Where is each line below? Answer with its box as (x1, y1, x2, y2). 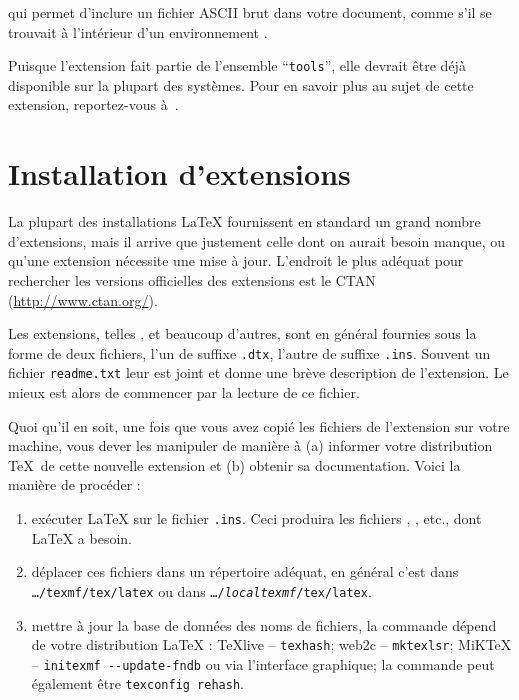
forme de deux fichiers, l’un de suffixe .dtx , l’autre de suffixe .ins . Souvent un (8, 342, 491, 363)
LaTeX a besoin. (31, 527, 133, 548)
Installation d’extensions (8, 153, 351, 194)
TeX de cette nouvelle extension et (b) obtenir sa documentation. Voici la (8, 454, 461, 475)
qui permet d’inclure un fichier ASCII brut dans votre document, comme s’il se (8, 2, 492, 22)
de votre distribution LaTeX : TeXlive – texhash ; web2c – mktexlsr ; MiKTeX (31, 634, 512, 655)
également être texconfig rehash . (31, 673, 244, 694)
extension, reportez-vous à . (8, 94, 179, 115)
